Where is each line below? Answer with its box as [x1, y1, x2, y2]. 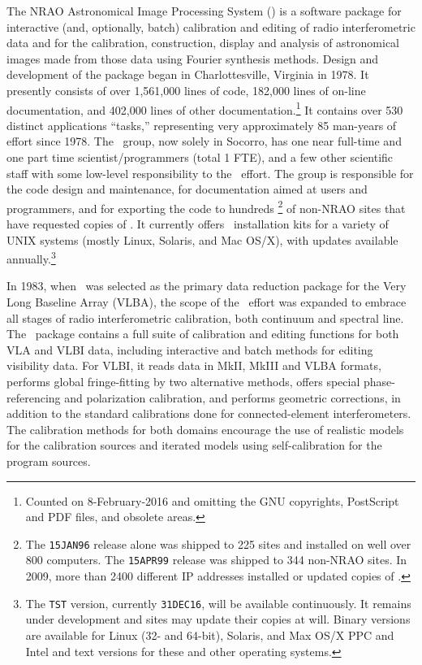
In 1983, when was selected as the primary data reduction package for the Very [6, 277, 407, 294]
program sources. [6, 453, 91, 469]
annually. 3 [6, 248, 56, 267]
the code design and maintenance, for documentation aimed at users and [6, 180, 368, 198]
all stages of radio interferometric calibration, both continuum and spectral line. [6, 309, 404, 326]
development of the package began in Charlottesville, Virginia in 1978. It [6, 66, 369, 83]
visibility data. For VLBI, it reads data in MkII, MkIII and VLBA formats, [6, 357, 381, 374]
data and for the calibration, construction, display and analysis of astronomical [6, 34, 399, 51]
